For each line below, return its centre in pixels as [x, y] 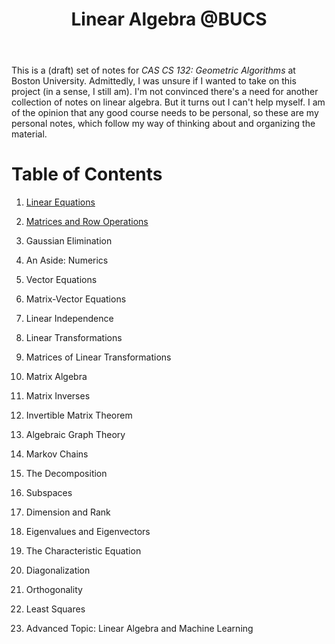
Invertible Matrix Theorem [79, 415]
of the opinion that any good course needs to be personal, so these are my [165, 113]
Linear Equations [60, 202]
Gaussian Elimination [69, 241]
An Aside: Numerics [67, 260]
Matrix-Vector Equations [76, 299]
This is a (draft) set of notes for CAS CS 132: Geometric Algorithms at [153, 70]
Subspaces [49, 493]
